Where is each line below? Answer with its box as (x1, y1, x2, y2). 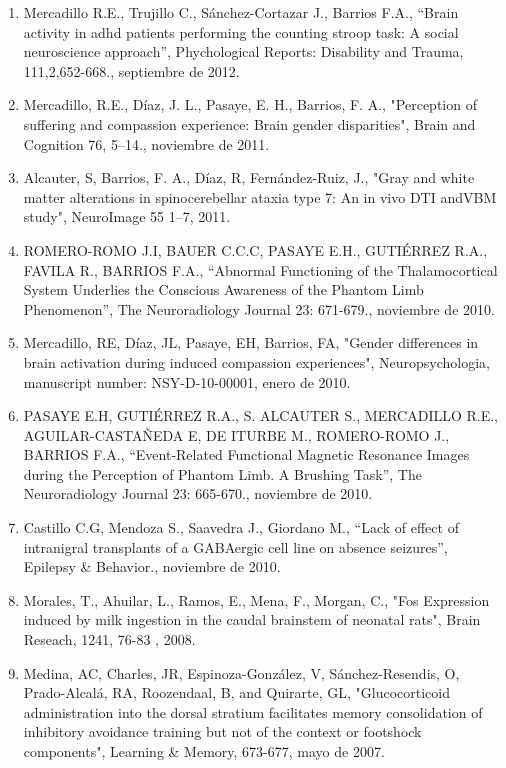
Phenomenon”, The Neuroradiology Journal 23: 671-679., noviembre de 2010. (23, 298, 495, 319)
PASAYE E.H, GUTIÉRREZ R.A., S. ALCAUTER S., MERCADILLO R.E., (23, 405, 499, 426)
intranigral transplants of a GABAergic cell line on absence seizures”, (23, 536, 448, 557)
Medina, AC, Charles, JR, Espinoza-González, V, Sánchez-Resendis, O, (23, 662, 460, 683)
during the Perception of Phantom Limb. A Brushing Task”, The (23, 463, 422, 484)
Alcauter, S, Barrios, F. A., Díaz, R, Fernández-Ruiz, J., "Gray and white (23, 167, 475, 188)
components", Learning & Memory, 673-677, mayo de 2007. (23, 741, 385, 761)
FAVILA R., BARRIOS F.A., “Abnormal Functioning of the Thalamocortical (23, 259, 498, 280)
